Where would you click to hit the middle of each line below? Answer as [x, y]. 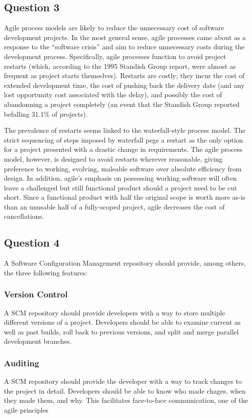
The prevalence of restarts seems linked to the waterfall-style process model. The [125, 130]
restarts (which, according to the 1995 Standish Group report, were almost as [120, 66]
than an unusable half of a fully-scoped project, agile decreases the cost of [114, 206]
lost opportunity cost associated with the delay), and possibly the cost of [113, 94]
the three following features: [46, 272]
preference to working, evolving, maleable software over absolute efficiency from [123, 168]
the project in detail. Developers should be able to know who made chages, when [125, 390]
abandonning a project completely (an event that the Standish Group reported [122, 104]
